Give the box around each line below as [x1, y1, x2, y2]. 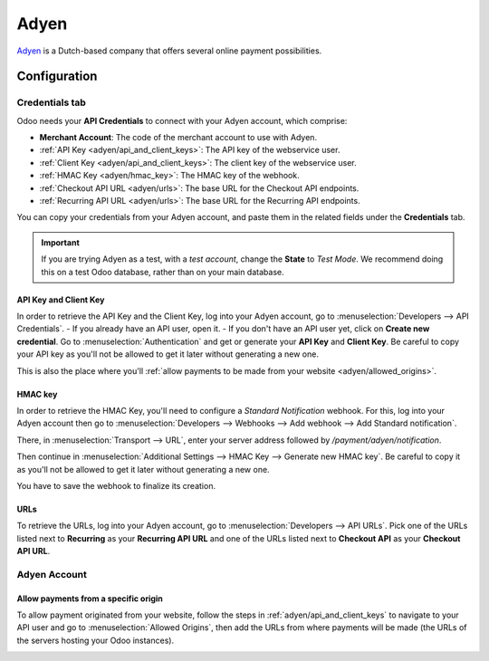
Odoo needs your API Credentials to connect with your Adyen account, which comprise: [16, 115, 348, 126]
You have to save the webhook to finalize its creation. [16, 480, 216, 491]
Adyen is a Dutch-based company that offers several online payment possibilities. [16, 45, 322, 56]
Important [41, 236, 81, 248]
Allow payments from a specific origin [16, 593, 163, 604]
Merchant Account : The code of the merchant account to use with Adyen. [39, 132, 317, 143]
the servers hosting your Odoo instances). [16, 635, 175, 646]
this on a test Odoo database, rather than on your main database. [41, 266, 284, 277]
